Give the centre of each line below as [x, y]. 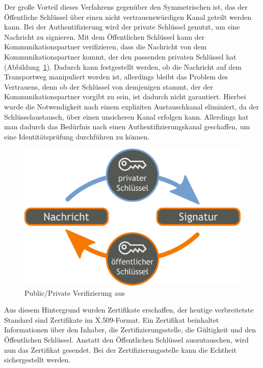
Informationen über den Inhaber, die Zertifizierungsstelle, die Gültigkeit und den [130, 330]
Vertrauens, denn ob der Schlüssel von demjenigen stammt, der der [109, 86]
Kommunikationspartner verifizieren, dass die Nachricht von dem [106, 47]
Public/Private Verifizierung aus [75, 292]
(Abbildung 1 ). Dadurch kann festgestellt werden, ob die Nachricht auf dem [123, 66]
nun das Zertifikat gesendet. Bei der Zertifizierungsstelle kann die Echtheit [120, 349]
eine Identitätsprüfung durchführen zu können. [77, 136]
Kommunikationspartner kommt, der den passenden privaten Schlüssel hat [120, 56]
